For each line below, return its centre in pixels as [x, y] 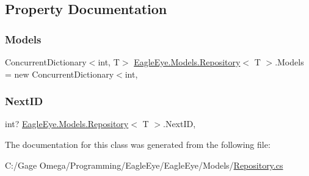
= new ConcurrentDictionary [60, 74]
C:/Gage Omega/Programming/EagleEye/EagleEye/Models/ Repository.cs [144, 165]
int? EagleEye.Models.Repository [67, 124]
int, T [109, 62]
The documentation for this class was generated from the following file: [138, 144]
